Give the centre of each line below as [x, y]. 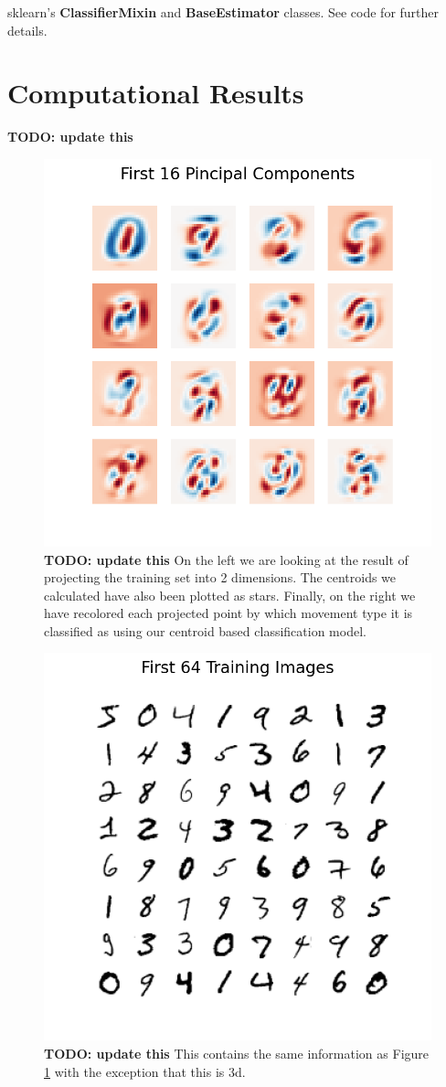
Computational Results [156, 93]
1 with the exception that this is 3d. [145, 1071]
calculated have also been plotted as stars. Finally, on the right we [230, 595]
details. [27, 30]
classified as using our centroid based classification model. [205, 630]
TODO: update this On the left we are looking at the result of [226, 559]
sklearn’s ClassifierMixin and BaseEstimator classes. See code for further [223, 12]
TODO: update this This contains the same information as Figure [237, 1054]
